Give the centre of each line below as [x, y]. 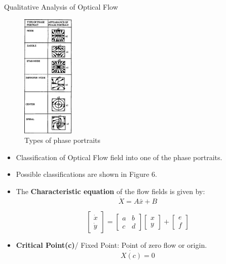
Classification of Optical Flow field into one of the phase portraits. [119, 157]
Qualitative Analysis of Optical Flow [61, 7]
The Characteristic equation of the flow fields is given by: [110, 191]
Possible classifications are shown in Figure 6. [86, 174]
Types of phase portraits [63, 140]
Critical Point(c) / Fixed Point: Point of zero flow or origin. [111, 244]
